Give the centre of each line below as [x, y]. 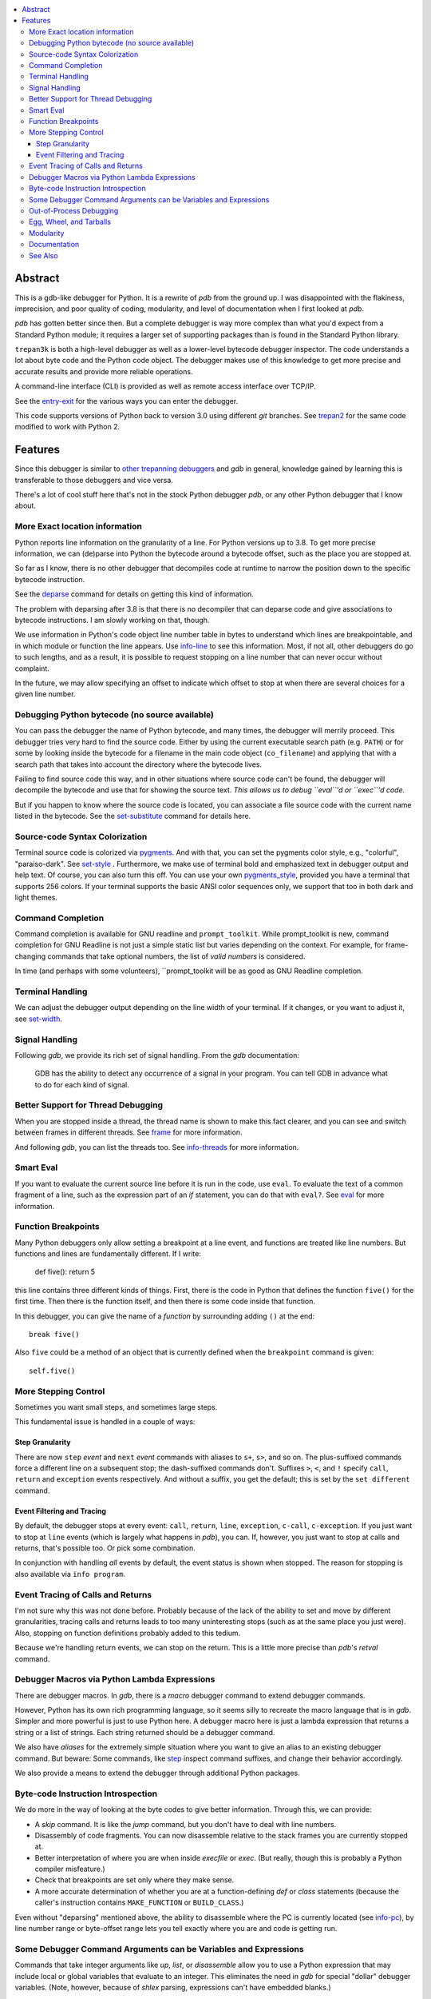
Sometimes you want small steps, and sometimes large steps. [116, 1406]
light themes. [36, 897]
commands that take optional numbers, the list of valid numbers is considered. [176, 956]
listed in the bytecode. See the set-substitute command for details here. [133, 816]
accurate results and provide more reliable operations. [104, 371]
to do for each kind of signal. [82, 1084]
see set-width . [39, 1019]
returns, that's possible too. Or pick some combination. [105, 1548]
